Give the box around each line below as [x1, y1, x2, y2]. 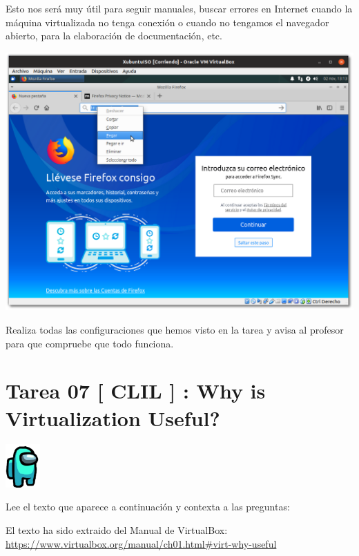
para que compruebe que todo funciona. [6, 336, 174, 350]
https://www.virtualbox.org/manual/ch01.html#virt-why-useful [6, 536, 277, 550]
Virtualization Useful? [6, 403, 220, 432]
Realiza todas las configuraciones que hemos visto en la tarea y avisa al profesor [6, 322, 344, 336]
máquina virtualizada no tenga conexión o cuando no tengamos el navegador [6, 15, 329, 29]
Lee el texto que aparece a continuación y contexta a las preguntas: [6, 499, 290, 514]
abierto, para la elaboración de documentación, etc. [6, 28, 222, 43]
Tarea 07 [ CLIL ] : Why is [6, 376, 266, 405]
